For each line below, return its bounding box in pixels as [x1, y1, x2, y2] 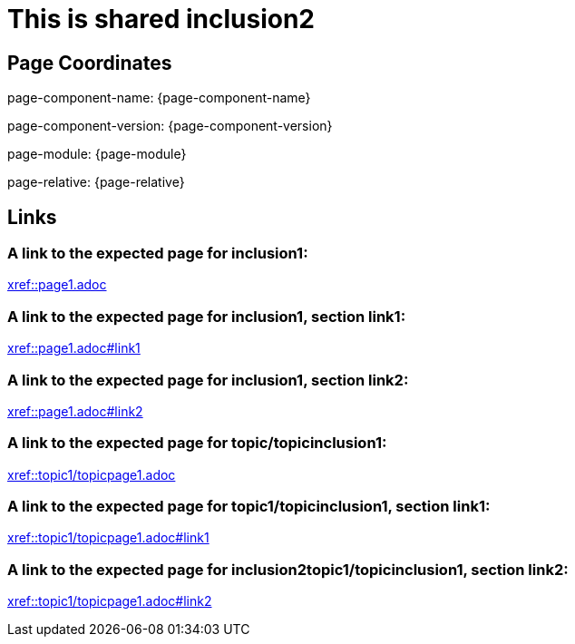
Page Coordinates [7, 51, 172, 74]
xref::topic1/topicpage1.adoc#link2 [7, 593, 212, 610]
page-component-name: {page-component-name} [7, 90, 311, 106]
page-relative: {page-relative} [7, 174, 185, 190]
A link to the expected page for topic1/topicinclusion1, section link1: [7, 497, 491, 516]
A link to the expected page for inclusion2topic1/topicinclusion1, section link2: [7, 560, 569, 579]
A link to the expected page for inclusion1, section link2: [7, 370, 409, 389]
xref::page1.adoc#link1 [7, 340, 141, 356]
